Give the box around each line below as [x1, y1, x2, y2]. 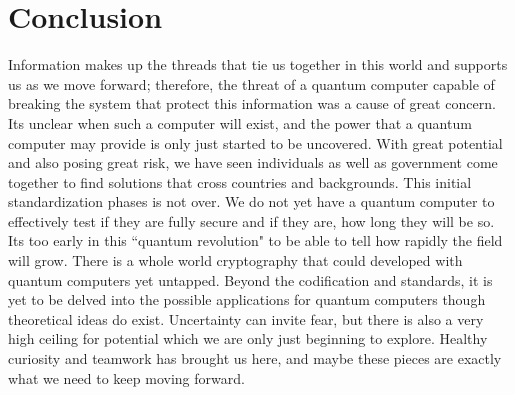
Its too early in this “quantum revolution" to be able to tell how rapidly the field [8, 230, 503, 251]
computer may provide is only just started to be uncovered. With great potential [8, 132, 503, 153]
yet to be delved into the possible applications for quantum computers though [8, 289, 486, 310]
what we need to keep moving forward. [8, 367, 245, 388]
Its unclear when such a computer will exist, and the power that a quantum [8, 112, 472, 133]
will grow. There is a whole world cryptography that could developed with [8, 250, 463, 271]
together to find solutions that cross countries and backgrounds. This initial [8, 171, 472, 192]
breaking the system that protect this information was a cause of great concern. [8, 93, 496, 114]
